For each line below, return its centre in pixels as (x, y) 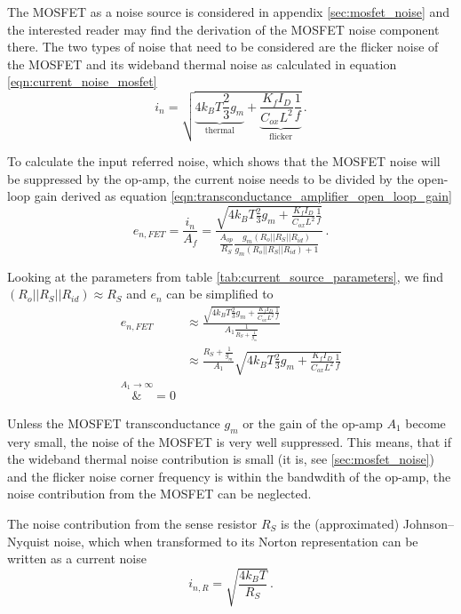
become (425, 423)
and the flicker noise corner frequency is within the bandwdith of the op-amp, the (229, 476)
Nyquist (28, 541)
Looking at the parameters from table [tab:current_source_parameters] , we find (226, 276)
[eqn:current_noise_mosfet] (82, 81)
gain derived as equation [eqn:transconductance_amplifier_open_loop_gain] (243, 196)
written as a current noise (77, 558)
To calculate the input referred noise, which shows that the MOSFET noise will (224, 160)
